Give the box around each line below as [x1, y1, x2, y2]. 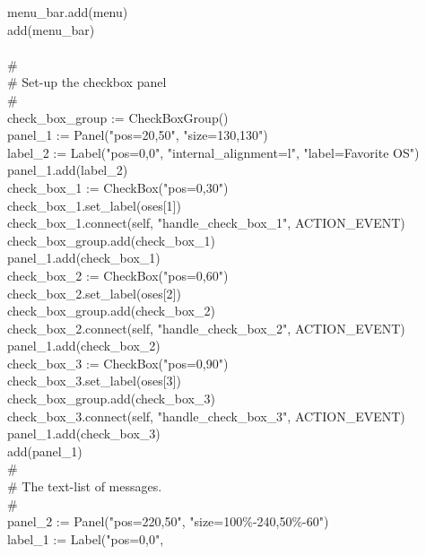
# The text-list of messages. [6, 477, 162, 496]
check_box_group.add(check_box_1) [6, 230, 215, 249]
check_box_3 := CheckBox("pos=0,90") [6, 353, 229, 372]
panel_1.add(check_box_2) [6, 336, 161, 355]
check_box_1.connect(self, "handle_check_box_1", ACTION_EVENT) [6, 213, 405, 232]
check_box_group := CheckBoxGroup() [6, 108, 229, 126]
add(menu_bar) [6, 20, 95, 39]
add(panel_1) [6, 441, 83, 460]
